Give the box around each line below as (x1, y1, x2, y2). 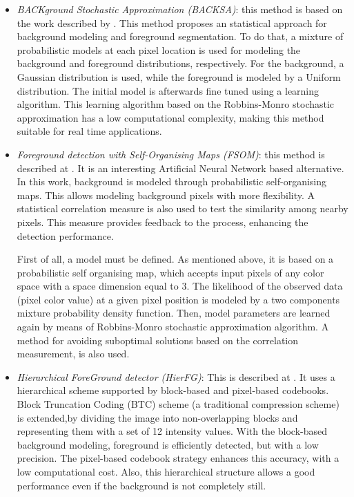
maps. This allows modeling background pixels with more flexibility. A (17, 187, 315, 202)
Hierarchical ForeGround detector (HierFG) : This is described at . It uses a (17, 369, 335, 384)
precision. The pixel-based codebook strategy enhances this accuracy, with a (17, 451, 340, 465)
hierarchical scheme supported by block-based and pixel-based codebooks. (17, 383, 329, 397)
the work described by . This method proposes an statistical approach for (17, 15, 327, 30)
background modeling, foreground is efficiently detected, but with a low (17, 437, 319, 451)
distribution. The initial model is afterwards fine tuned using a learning (17, 83, 319, 97)
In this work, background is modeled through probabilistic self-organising (17, 174, 327, 189)
